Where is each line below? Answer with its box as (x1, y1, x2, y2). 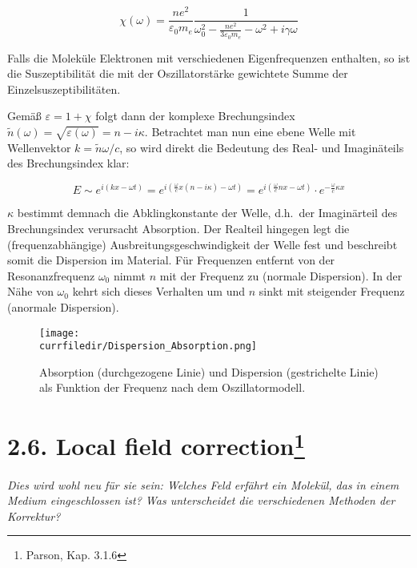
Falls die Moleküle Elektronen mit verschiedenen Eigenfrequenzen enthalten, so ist (7, 49, 411, 66)
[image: (39, 327, 80, 339)
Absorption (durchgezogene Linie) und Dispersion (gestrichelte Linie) (39, 363, 379, 380)
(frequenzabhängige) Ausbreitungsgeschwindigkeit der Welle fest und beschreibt (7, 236, 398, 252)
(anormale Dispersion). (7, 298, 119, 315)
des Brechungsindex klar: (7, 155, 130, 171)
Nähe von (7, 283, 54, 300)
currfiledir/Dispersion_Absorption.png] (39, 340, 258, 352)
